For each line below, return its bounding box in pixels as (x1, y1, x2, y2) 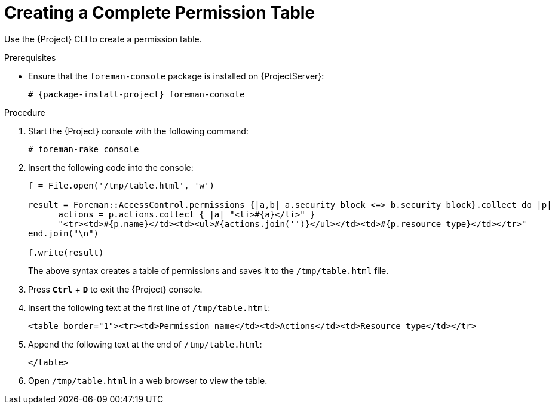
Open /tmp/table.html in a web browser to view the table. (28, 375, 268, 386)
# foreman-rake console (28, 144, 139, 154)
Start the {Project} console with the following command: (28, 125, 249, 136)
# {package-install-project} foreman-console (28, 89, 245, 99)
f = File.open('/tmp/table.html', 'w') (28, 180, 214, 190)
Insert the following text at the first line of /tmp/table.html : (28, 302, 271, 313)
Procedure (4, 107, 45, 118)
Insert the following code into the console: (28, 162, 194, 173)
